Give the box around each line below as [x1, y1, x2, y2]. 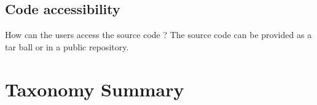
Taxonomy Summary [5, 76, 184, 101]
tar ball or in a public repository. [5, 40, 129, 53]
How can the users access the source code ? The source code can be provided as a [5, 28, 312, 41]
